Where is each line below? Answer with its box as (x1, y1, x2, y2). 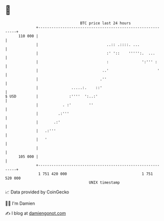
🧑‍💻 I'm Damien (5, 200, 35, 206)
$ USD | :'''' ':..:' (5, 94, 98, 99)
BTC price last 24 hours (80, 21, 131, 26)
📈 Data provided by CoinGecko (5, 189, 69, 195)
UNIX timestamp (89, 180, 120, 185)
